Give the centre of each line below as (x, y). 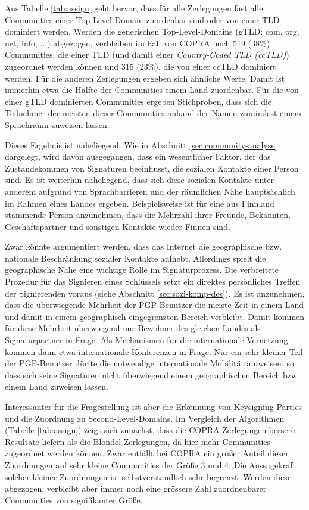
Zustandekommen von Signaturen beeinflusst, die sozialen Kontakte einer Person (152, 168)
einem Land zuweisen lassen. (57, 386)
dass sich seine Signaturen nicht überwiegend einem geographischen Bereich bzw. (152, 374)
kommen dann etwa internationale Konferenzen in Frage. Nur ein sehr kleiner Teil (154, 351)
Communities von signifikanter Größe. (74, 500)
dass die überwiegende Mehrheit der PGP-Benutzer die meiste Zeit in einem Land (154, 305)
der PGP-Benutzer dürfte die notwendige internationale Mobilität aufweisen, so (149, 363)
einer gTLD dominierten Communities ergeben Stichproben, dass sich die (138, 101)
